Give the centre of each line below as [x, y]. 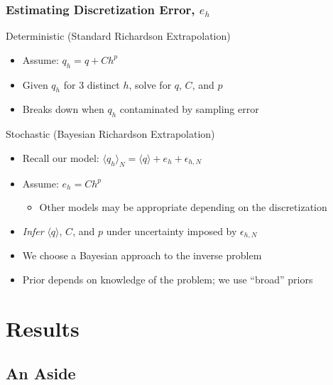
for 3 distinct [92, 84]
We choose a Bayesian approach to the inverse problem [142, 255]
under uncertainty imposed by [171, 231]
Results [43, 328]
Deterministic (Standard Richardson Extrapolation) [118, 36]
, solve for [150, 84]
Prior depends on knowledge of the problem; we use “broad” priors [168, 279]
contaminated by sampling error [189, 109]
